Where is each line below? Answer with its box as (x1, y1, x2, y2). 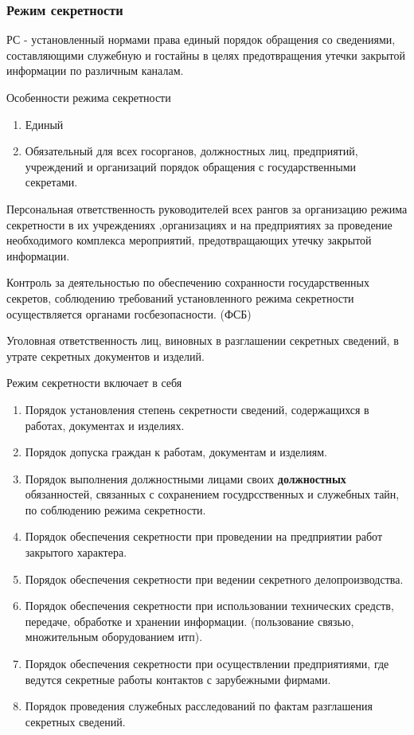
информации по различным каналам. (6, 62, 184, 79)
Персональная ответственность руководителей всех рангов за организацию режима (6, 200, 408, 217)
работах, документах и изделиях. (25, 416, 185, 433)
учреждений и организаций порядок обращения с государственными (25, 158, 357, 174)
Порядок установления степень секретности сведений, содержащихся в (25, 401, 369, 417)
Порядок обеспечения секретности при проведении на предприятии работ (25, 528, 383, 545)
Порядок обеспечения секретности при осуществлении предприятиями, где (25, 655, 389, 672)
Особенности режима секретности (6, 89, 171, 105)
